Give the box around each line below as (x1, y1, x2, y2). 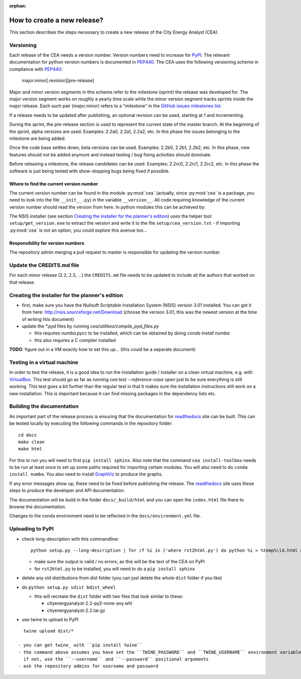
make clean (18, 439, 45, 445)
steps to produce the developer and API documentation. (9, 487, 125, 493)
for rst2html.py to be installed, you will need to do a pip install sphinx (34, 566, 195, 572)
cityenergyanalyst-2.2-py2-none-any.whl (47, 600, 132, 606)
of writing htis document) (22, 316, 74, 322)
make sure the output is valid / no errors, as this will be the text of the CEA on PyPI (34, 559, 205, 565)
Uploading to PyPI (9, 526, 54, 533)
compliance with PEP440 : (9, 66, 63, 72)
